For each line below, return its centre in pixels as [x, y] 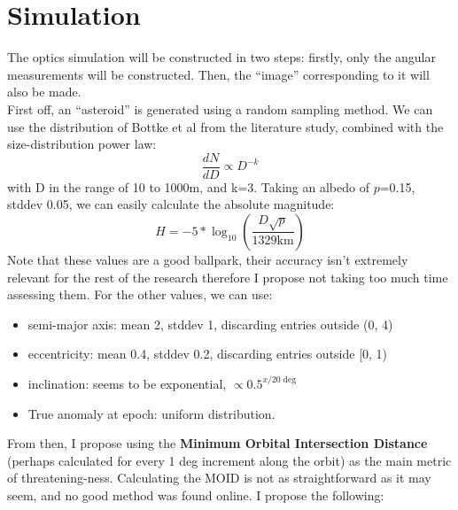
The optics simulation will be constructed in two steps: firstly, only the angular [221, 57]
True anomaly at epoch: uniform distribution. [151, 413]
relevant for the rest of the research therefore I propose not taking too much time [228, 277]
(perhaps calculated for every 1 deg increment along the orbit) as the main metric [229, 460]
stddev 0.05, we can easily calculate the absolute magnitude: [171, 204]
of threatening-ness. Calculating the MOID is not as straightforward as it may [219, 478]
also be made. [44, 92]
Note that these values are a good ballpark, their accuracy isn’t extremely [208, 259]
